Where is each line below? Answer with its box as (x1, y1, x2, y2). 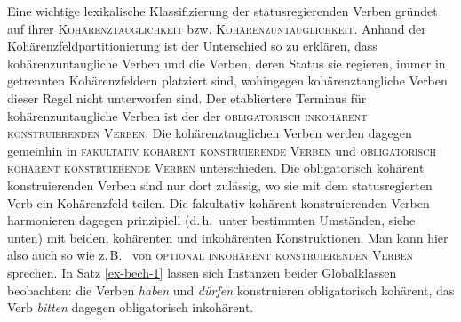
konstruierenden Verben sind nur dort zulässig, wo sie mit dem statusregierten (7, 175, 433, 194)
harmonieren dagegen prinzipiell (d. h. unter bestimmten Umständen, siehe (7, 211, 416, 229)
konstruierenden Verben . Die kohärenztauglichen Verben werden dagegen (7, 124, 412, 142)
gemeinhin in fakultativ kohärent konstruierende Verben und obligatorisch (7, 141, 436, 159)
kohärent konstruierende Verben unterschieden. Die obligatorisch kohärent (7, 158, 425, 177)
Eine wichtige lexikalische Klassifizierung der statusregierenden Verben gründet (7, 2, 438, 20)
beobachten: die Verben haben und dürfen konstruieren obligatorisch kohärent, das (7, 280, 455, 299)
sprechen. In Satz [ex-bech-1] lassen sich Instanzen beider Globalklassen (7, 262, 397, 281)
